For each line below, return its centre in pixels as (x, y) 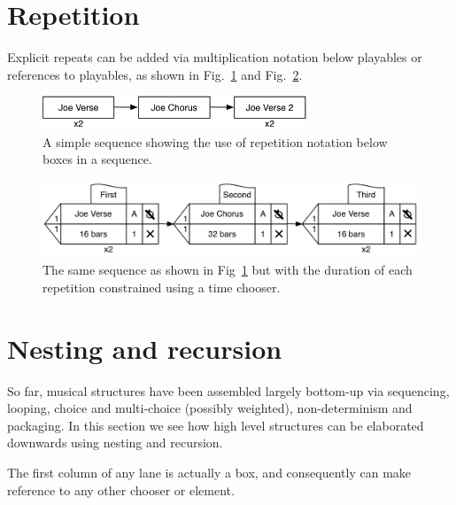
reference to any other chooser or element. (121, 489)
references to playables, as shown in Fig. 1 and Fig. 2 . (155, 74)
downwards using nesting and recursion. (115, 443)
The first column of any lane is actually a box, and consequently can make (209, 473)
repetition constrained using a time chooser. (162, 287)
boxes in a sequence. (97, 159)
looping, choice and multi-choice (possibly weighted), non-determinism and (210, 408)
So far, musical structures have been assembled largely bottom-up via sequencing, (228, 390)
